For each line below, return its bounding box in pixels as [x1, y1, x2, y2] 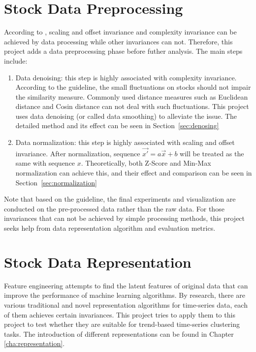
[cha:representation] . [4, 338, 65, 349]
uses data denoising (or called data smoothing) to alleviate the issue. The [15, 110, 237, 121]
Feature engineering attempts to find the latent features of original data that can [4, 280, 248, 290]
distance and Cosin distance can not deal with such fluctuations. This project [15, 101, 249, 111]
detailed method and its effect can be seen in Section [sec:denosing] [15, 120, 219, 131]
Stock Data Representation [4, 251, 192, 272]
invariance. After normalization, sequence [15, 148, 140, 158]
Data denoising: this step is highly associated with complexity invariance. [15, 72, 237, 82]
